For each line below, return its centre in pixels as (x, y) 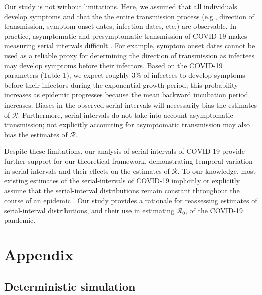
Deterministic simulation (70, 286)
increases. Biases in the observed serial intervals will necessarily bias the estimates (131, 104)
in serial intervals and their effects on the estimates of (87, 171)
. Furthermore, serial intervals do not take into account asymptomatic (125, 114)
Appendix (39, 255)
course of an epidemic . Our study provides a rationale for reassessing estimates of (131, 200)
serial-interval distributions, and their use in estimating (89, 210)
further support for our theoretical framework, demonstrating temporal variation (128, 161)
